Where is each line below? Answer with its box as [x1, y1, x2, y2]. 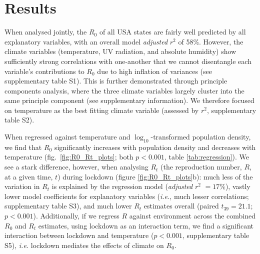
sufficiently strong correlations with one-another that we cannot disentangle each [4, 55, 251, 66]
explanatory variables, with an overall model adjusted [4, 36, 168, 46]
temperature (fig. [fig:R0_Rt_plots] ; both [4, 151, 133, 162]
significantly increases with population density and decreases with [54, 141, 256, 152]
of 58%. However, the [178, 36, 243, 46]
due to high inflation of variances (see [97, 65, 212, 76]
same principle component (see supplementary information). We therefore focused [4, 95, 254, 105]
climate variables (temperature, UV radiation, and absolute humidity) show [4, 46, 236, 56]
